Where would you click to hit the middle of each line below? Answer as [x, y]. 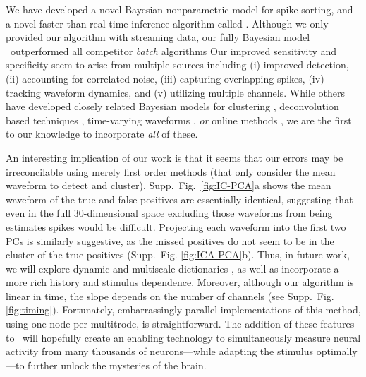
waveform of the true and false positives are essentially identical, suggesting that [179, 199]
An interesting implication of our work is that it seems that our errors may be [175, 157]
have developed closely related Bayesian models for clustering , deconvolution [172, 106]
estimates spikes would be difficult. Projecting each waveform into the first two [176, 226]
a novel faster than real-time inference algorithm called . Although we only [167, 23]
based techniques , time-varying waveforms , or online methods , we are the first [179, 120]
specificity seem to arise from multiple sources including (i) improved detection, [177, 65]
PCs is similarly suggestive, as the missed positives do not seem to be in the [170, 240]
